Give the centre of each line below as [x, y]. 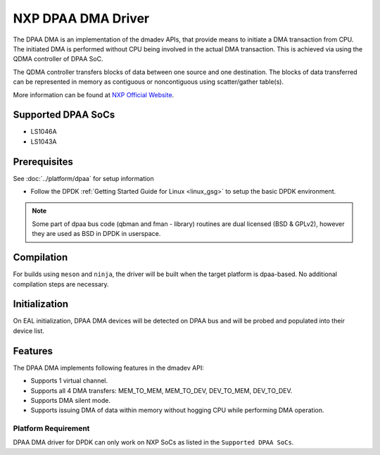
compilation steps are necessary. [61, 284]
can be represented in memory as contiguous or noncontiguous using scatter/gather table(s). [148, 82]
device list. [29, 330]
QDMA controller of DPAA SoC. [58, 59]
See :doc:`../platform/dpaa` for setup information [83, 178]
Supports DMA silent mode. [70, 400]
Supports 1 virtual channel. [69, 381]
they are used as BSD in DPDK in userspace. [96, 234]
